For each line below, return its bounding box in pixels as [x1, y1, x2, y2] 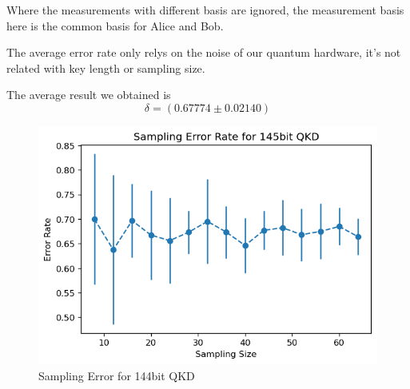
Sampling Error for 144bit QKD [38, 367, 195, 384]
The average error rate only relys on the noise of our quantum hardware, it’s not [6, 44, 401, 61]
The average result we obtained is [6, 86, 171, 103]
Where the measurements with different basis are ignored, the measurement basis [6, 2, 404, 18]
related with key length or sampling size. [6, 59, 205, 76]
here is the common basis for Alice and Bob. [6, 17, 224, 34]
